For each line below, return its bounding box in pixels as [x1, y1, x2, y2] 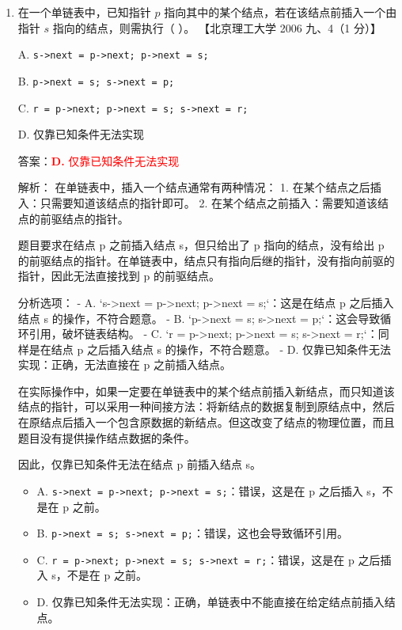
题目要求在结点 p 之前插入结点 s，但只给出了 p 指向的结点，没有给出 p [17, 237, 385, 253]
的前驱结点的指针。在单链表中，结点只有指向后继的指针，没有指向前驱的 [17, 252, 395, 268]
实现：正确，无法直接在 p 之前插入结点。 [17, 356, 231, 373]
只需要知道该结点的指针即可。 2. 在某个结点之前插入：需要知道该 [40, 194, 378, 211]
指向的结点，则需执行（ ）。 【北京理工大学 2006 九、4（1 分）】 [52, 19, 382, 36]
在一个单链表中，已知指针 [17, 4, 151, 20]
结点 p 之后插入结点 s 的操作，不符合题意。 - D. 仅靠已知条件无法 [51, 340, 391, 357]
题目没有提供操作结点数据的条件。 [17, 429, 195, 446]
